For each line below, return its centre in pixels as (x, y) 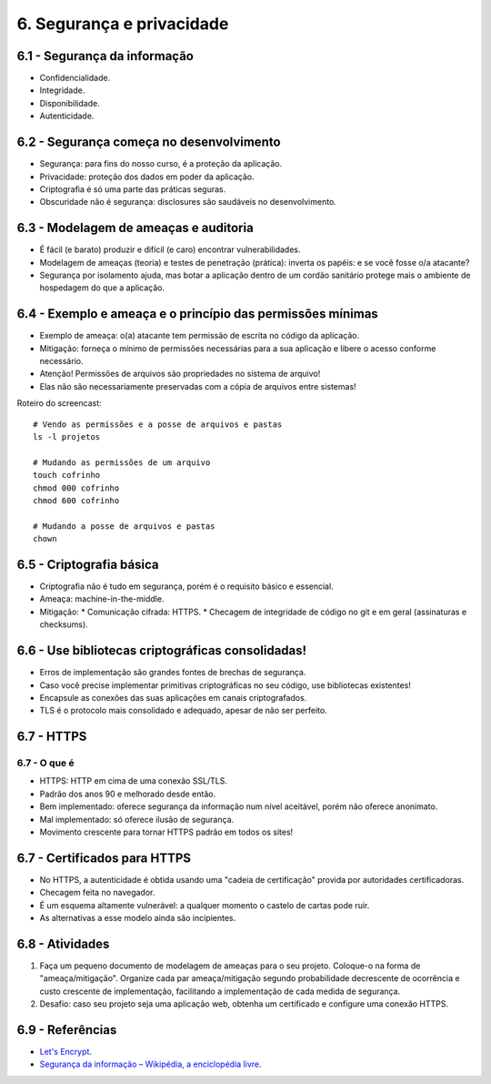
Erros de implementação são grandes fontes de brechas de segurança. (173, 673)
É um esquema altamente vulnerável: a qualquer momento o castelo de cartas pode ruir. (205, 905)
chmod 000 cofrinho (76, 488)
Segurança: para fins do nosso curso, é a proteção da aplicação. (161, 164)
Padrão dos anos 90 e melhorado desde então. (128, 794)
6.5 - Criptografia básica (88, 564)
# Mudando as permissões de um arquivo (122, 462)
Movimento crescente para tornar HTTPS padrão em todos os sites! (166, 832)
